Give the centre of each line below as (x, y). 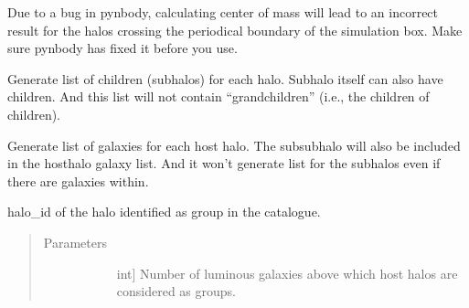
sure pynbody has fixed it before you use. (123, 48)
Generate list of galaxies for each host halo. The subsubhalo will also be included (234, 145)
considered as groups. (176, 291)
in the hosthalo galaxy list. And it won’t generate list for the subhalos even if (224, 163)
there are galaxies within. (78, 181)
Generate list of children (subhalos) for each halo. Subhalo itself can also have (225, 78)
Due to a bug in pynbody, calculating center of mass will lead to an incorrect (223, 12)
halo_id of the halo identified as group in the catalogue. (164, 212)
